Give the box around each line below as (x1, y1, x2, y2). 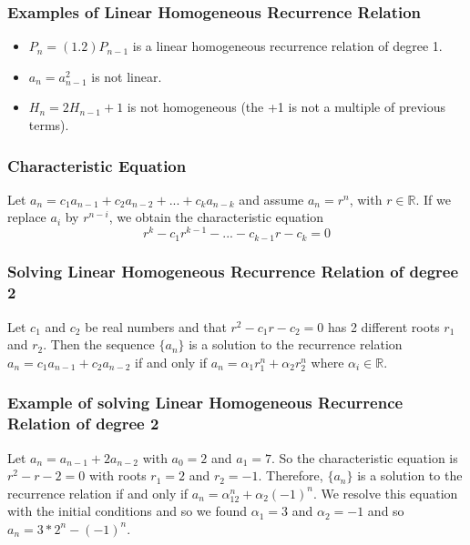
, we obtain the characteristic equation (108, 207, 324, 227)
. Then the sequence (43, 335, 155, 354)
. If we (415, 189, 452, 208)
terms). (28, 116, 69, 134)
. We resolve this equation (312, 483, 458, 502)
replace (7, 207, 46, 227)
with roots (88, 466, 147, 485)
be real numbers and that (85, 317, 227, 336)
